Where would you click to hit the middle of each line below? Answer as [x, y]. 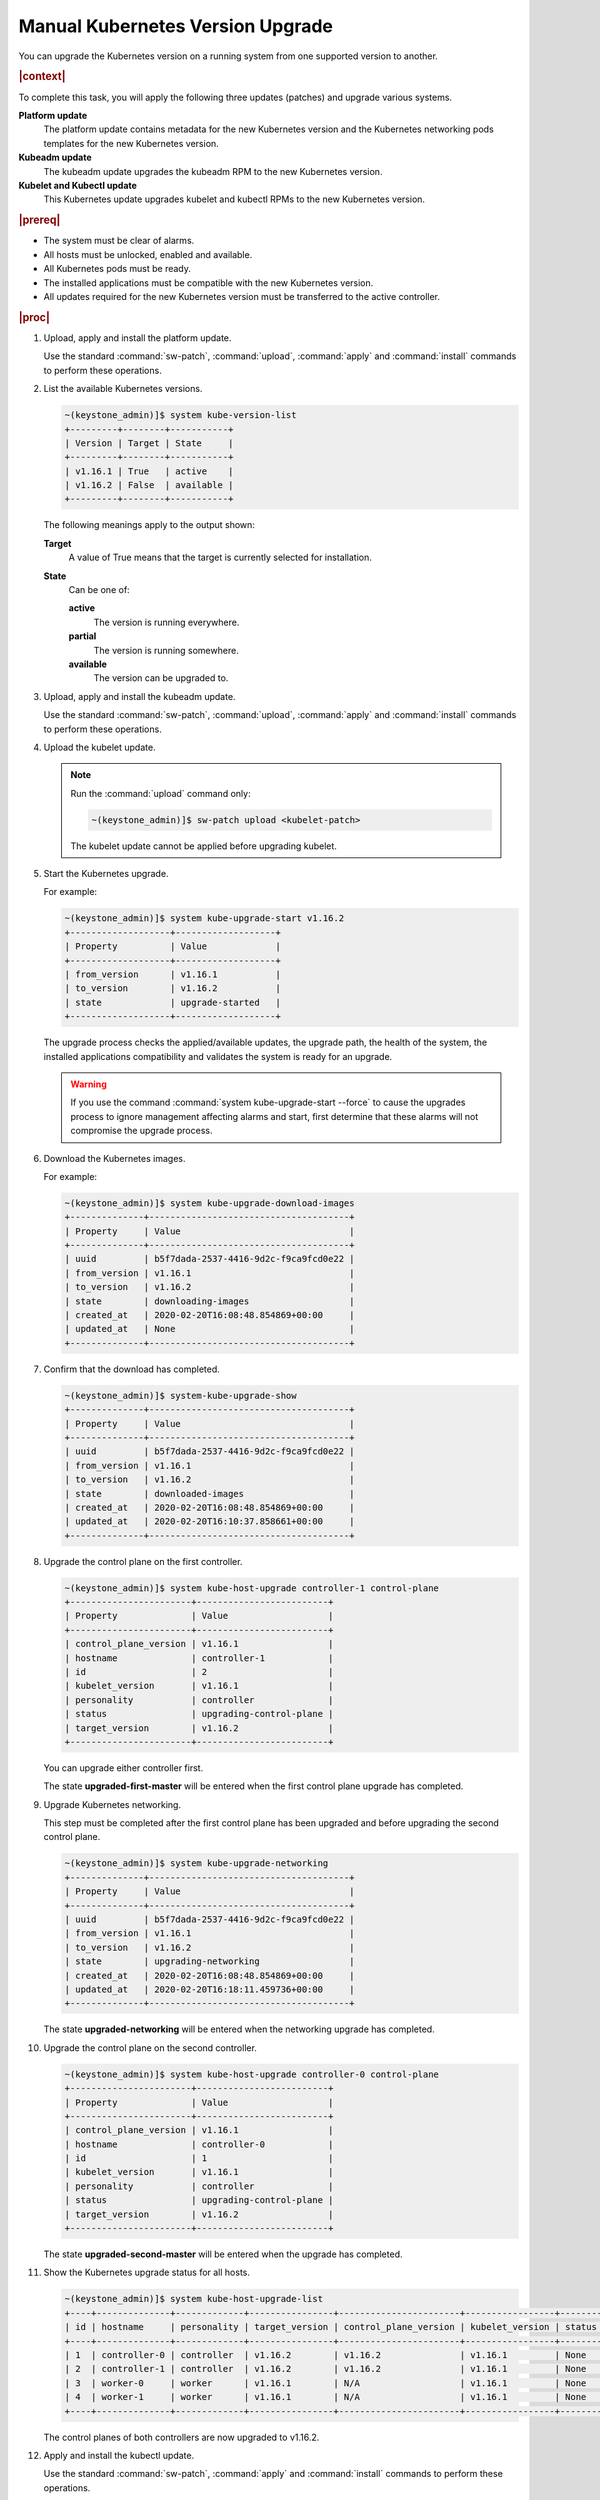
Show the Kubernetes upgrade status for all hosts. [146, 2272]
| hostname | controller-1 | [199, 1658]
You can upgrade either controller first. [123, 1767]
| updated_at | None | [209, 1329]
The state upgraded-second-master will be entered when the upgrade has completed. [223, 2254]
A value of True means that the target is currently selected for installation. [220, 557]
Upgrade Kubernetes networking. [112, 1804]
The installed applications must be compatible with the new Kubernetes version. [208, 282]
